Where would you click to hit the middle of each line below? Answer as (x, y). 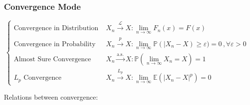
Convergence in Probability (55, 44)
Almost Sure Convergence (52, 59)
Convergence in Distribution (56, 28)
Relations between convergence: (51, 96)
